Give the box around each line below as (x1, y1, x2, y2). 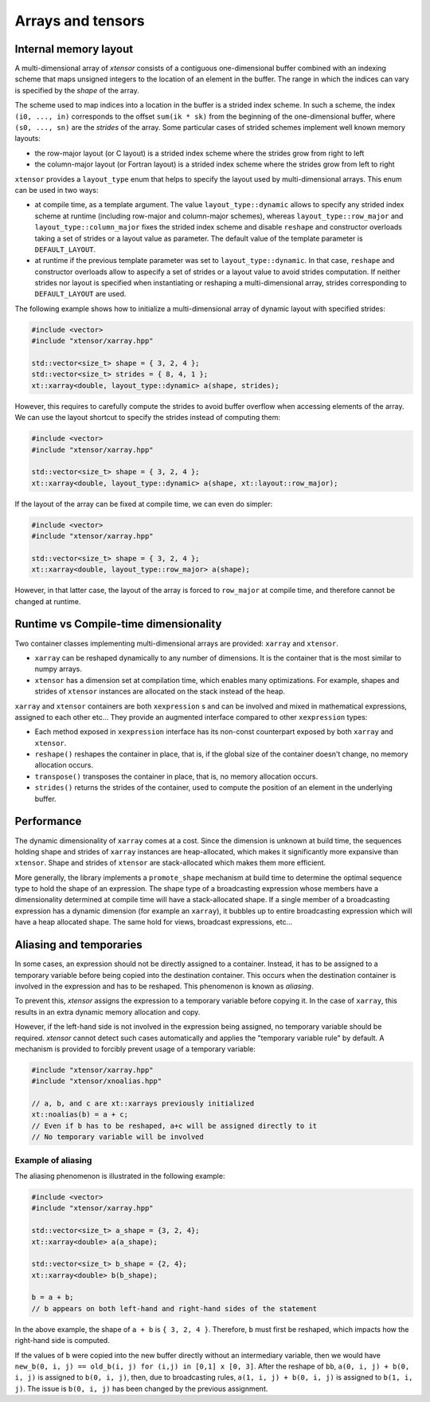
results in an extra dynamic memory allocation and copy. (14, 1007, 201, 1016)
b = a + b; (31, 1293, 74, 1302)
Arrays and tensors (14, 12, 145, 29)
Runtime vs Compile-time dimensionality (14, 618, 222, 631)
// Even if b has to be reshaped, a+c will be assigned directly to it (31, 1121, 318, 1130)
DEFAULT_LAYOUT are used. (34, 289, 127, 299)
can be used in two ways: (14, 185, 99, 194)
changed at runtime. (14, 596, 81, 606)
